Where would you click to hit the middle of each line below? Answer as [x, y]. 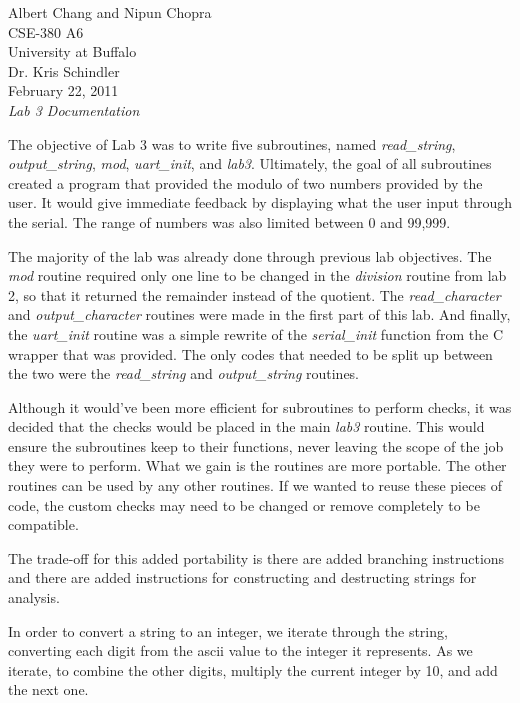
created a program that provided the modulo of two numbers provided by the [245, 182]
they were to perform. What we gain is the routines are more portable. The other [257, 465]
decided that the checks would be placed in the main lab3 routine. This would [246, 426]
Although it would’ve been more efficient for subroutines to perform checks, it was [260, 406]
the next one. [48, 689]
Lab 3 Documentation [74, 109]
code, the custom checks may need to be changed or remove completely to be [244, 504]
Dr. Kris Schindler [64, 70]
